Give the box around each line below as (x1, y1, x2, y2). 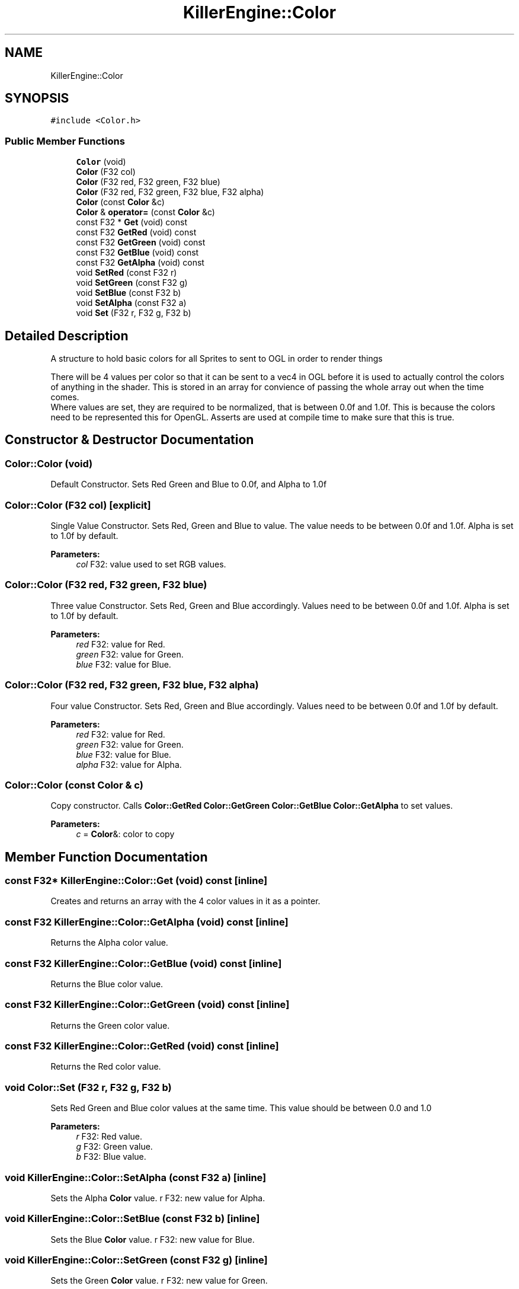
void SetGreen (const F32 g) (76, 277, 188, 288)
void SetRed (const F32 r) (76, 267, 177, 278)
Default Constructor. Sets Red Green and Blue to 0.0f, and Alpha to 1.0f (50, 479, 327, 490)
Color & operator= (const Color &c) (76, 207, 215, 218)
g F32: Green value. (76, 1141, 153, 1152)
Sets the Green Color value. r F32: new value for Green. (50, 1275, 268, 1286)
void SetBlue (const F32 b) (76, 288, 181, 298)
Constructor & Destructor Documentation (5, 432, 254, 448)
